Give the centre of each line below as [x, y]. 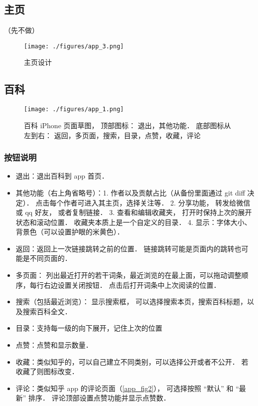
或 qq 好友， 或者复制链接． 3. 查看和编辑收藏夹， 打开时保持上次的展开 [134, 212]
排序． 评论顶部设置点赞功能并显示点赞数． [99, 398]
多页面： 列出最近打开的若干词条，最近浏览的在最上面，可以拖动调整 [129, 275]
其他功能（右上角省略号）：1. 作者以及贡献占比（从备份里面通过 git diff [130, 192]
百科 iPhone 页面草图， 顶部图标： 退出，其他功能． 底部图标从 [128, 125]
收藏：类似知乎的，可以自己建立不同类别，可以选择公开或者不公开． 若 [132, 361]
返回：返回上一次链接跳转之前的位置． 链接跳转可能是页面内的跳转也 [129, 248]
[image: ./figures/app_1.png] [74, 109]
